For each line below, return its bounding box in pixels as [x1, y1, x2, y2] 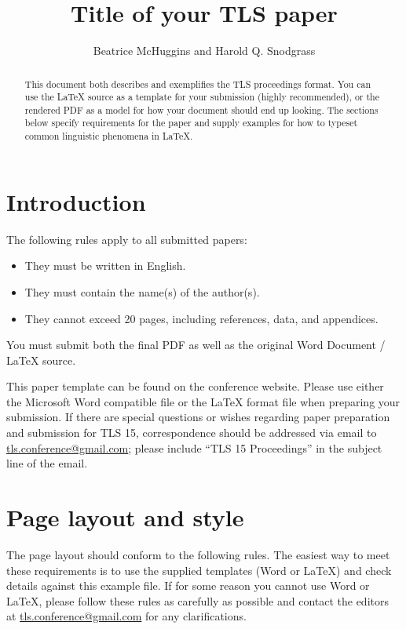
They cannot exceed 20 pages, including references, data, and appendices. [24, 310, 379, 326]
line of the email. [6, 455, 88, 471]
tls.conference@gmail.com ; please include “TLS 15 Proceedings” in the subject [6, 439, 382, 456]
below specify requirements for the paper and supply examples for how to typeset [24, 116, 358, 129]
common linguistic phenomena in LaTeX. [24, 129, 193, 143]
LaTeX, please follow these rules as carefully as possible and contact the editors [6, 592, 389, 609]
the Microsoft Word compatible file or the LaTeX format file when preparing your [6, 393, 401, 409]
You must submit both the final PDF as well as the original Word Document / [6, 336, 386, 353]
